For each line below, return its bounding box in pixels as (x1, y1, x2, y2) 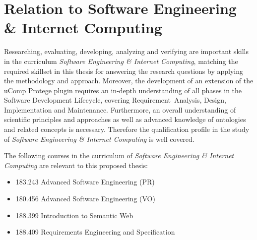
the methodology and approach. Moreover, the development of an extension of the (4, 75, 254, 86)
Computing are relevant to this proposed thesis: (4, 160, 148, 170)
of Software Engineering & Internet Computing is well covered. (4, 133, 194, 144)
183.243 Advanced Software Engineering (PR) (15, 177, 155, 187)
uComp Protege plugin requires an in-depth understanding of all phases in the (4, 85, 242, 95)
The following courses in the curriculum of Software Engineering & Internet (4, 150, 234, 161)
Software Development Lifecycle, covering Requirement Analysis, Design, (4, 95, 226, 105)
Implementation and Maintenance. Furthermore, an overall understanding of (4, 104, 236, 115)
